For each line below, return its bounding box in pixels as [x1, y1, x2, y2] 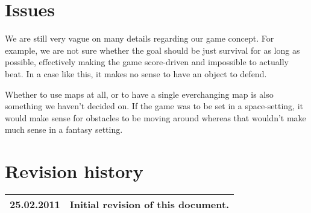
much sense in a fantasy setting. [5, 123, 123, 136]
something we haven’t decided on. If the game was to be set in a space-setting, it [5, 100, 303, 112]
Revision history [5, 159, 143, 183]
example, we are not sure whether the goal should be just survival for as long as [5, 43, 300, 56]
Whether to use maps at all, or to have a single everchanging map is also [5, 87, 274, 100]
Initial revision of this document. [69, 197, 230, 211]
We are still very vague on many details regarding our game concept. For [5, 32, 274, 45]
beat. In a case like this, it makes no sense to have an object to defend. [5, 67, 267, 80]
